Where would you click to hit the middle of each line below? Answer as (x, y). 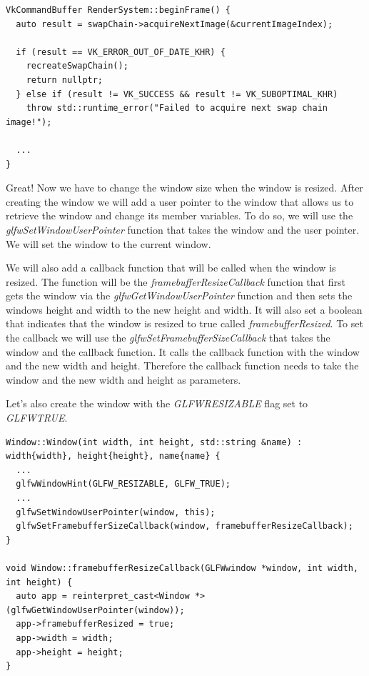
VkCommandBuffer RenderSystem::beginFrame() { (118, 10)
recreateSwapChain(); (77, 66)
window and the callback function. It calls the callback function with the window (183, 351)
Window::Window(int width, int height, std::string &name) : (154, 442)
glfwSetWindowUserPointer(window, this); (116, 512)
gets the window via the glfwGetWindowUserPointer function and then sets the (179, 295)
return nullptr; (65, 80)
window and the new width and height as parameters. (123, 379)
